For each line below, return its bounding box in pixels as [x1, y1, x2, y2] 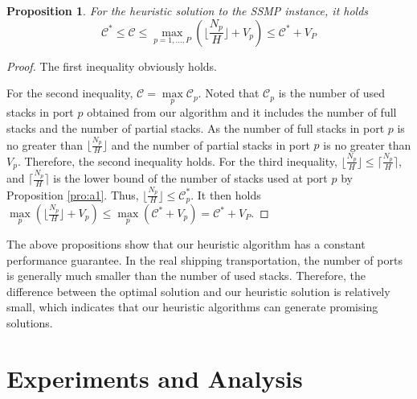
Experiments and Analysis [6, 361, 303, 394]
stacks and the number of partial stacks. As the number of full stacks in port [6, 120, 385, 136]
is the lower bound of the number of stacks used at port [53, 170, 328, 187]
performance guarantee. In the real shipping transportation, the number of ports [6, 251, 403, 268]
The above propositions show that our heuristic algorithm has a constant [6, 236, 366, 253]
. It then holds [190, 186, 261, 203]
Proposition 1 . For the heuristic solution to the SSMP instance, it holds [6, 2, 369, 19]
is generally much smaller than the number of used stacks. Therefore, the [6, 267, 366, 284]
